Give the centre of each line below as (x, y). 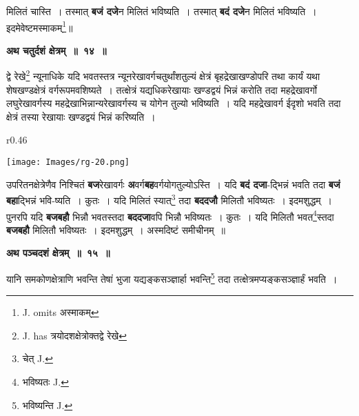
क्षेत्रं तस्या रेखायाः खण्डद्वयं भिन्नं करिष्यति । (81, 116)
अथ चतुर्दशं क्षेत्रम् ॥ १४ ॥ (57, 50)
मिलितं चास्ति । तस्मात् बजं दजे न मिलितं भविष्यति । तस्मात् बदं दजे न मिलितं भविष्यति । (162, 11)
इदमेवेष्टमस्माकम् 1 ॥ (40, 26)
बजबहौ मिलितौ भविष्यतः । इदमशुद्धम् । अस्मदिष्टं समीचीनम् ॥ (116, 229)
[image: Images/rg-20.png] (68, 162)
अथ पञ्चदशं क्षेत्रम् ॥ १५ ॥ (58, 253)
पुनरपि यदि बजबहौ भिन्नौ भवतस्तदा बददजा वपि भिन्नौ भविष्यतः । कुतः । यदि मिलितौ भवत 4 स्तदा (170, 215)
